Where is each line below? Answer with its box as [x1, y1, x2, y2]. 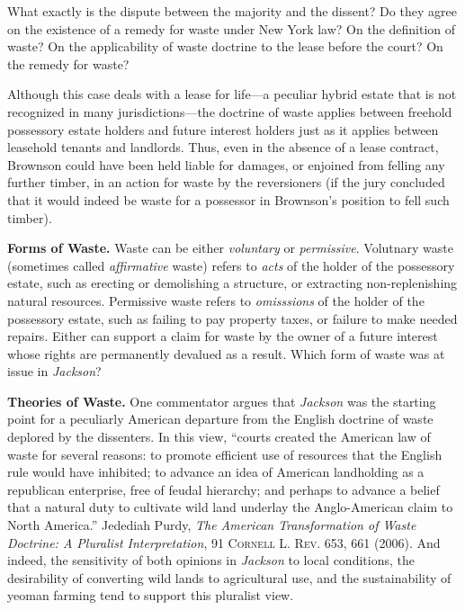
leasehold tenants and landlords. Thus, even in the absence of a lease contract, [7, 138, 439, 157]
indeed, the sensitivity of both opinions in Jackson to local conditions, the [7, 551, 415, 570]
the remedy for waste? [7, 54, 130, 73]
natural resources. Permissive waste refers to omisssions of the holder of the [7, 291, 425, 309]
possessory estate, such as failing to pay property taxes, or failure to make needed [7, 309, 458, 327]
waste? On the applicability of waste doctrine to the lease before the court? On [7, 37, 443, 56]
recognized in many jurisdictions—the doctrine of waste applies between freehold [7, 102, 452, 121]
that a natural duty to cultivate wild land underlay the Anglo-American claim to [7, 498, 453, 516]
